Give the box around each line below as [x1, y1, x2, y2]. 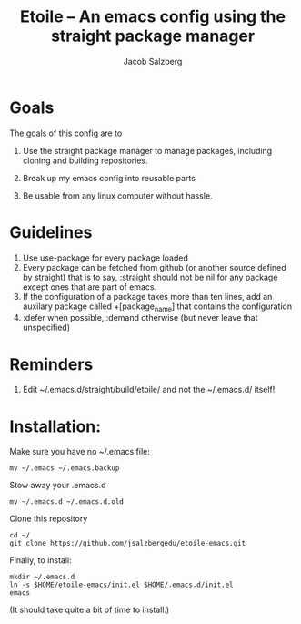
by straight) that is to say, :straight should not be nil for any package [22, 271, 278, 282]
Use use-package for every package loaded [22, 252, 188, 263]
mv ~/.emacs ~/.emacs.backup [9, 464, 120, 473]
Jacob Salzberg [123, 56, 183, 66]
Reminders [9, 353, 94, 374]
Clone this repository [9, 513, 88, 525]
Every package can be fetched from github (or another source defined [22, 261, 286, 272]
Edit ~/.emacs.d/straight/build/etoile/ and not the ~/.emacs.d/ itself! [22, 384, 276, 395]
